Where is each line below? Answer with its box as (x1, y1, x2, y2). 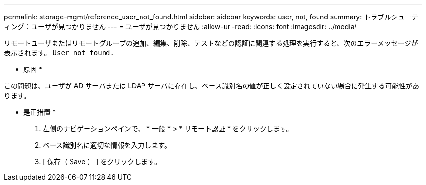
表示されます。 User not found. (4, 49, 114, 57)
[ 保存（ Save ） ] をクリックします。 (43, 157, 161, 166)
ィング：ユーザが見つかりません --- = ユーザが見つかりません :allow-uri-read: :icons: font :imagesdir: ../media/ (4, 22, 357, 31)
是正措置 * (23, 108, 56, 116)
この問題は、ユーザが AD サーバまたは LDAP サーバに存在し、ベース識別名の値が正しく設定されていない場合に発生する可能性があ (4, 82, 419, 90)
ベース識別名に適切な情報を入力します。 (43, 141, 171, 149)
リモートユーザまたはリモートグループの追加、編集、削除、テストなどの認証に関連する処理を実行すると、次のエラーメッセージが (4, 39, 418, 47)
